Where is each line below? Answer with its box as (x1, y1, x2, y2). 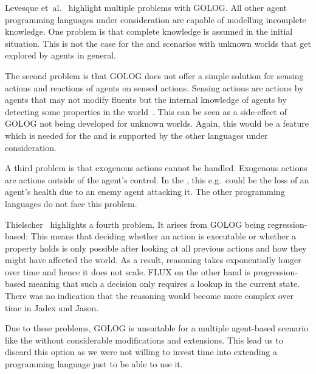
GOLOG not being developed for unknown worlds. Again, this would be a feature (5, 117, 309, 130)
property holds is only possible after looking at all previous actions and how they (5, 241, 307, 254)
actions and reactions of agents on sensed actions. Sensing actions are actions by (5, 81, 304, 94)
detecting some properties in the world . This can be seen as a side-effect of (5, 105, 287, 118)
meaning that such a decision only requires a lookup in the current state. (28, 277, 300, 290)
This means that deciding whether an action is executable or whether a (30, 230, 297, 242)
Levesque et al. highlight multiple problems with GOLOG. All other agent (5, 1, 287, 13)
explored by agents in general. (5, 49, 116, 62)
